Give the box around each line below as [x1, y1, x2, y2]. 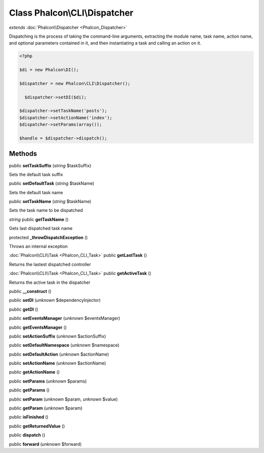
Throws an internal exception [9, 244, 68, 249]
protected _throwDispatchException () [9, 234, 88, 240]
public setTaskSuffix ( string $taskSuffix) [9, 162, 91, 168]
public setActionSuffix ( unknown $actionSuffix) [9, 333, 106, 339]
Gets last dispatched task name [9, 226, 73, 231]
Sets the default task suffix [9, 171, 63, 177]
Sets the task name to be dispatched [9, 207, 83, 213]
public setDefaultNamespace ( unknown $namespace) [9, 342, 120, 348]
